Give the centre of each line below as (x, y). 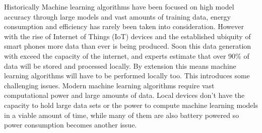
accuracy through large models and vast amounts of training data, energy (118, 16)
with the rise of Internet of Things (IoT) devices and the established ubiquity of (127, 36)
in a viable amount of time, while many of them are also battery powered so (122, 115)
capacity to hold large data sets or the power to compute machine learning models (131, 105)
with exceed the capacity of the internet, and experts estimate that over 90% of (127, 55)
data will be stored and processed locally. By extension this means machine (120, 65)
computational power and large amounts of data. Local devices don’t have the (124, 95)
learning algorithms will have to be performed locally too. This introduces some (127, 76)
